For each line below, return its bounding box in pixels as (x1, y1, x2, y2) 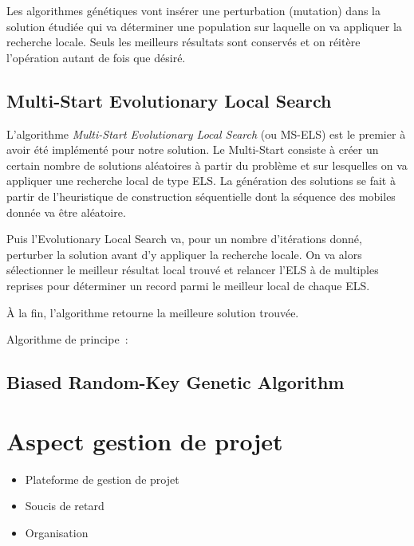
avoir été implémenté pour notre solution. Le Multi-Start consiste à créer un (6, 141, 379, 158)
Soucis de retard (25, 497, 104, 514)
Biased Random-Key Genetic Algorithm (6, 370, 345, 395)
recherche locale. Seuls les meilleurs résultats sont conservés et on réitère (6, 33, 361, 50)
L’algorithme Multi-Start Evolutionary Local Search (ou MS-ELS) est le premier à (6, 125, 406, 142)
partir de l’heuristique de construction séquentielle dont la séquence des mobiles (6, 187, 396, 204)
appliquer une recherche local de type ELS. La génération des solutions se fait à (6, 172, 396, 189)
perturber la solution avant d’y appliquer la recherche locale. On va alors (6, 246, 362, 262)
